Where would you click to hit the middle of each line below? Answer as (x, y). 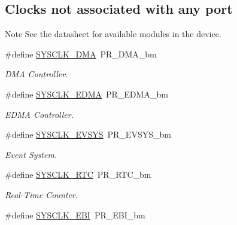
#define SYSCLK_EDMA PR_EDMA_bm (86, 94)
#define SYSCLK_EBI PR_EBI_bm (75, 215)
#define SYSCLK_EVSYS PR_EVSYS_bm (88, 134)
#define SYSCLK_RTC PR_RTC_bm (78, 174)
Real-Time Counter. (42, 194)
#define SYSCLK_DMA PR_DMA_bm (81, 54)
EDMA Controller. (39, 114)
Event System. (31, 154)
